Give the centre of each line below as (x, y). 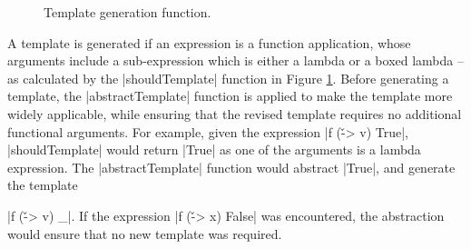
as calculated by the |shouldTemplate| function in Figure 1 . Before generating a (228, 78)
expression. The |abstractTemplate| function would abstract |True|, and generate (231, 167)
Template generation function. (128, 12)
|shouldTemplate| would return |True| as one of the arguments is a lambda (214, 149)
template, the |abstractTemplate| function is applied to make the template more (230, 96)
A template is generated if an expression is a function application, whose (209, 42)
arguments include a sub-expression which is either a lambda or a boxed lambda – (235, 60)
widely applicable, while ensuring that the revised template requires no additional (235, 113)
